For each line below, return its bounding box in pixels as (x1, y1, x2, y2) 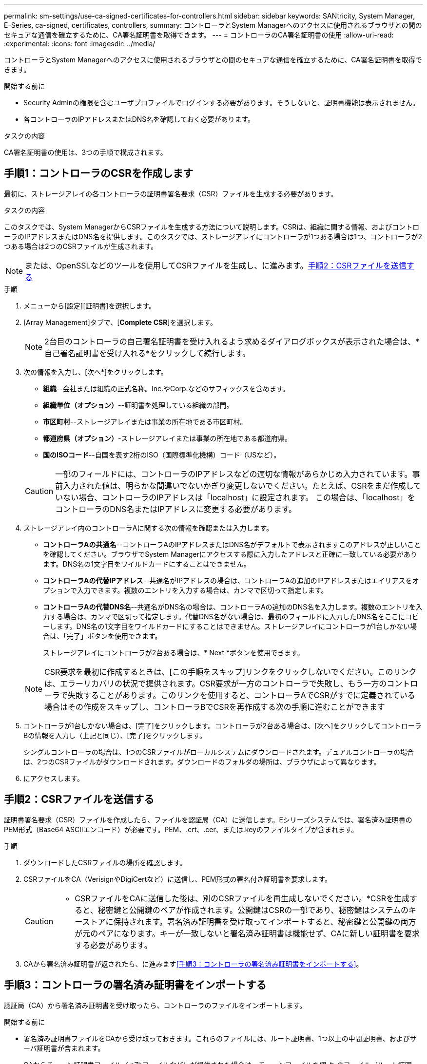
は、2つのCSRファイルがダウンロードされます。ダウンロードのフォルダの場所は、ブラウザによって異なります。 (23, 757, 381, 766)
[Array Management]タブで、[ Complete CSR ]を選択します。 (23, 318, 217, 326)
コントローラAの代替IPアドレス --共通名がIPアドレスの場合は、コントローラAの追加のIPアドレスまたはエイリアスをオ (43, 576, 419, 585)
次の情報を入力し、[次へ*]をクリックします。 (23, 367, 168, 376)
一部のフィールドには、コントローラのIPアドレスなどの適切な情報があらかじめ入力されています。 (55, 469, 412, 479)
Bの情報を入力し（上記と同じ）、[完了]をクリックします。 (23, 731, 206, 740)
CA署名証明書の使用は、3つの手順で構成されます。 (4, 148, 167, 156)
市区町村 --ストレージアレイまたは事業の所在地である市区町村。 (43, 417, 247, 426)
